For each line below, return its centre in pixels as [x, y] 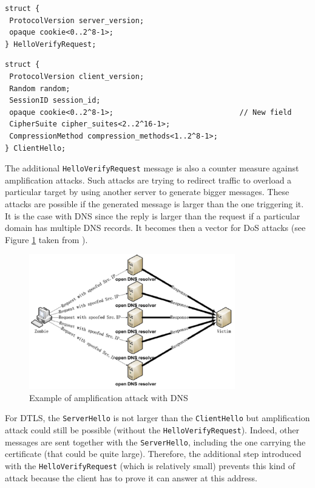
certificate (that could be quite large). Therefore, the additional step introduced [153, 454]
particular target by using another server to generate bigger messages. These [147, 192]
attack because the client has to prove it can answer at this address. [131, 477]
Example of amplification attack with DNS [109, 397]
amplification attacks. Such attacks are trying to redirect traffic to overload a [148, 180]
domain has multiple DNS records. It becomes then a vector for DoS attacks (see [155, 228]
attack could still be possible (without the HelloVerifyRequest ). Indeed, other [152, 430]
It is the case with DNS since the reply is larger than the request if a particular [153, 215]
